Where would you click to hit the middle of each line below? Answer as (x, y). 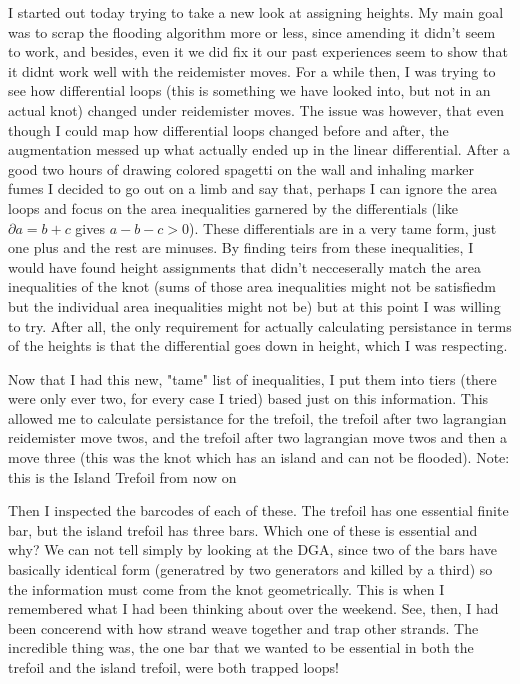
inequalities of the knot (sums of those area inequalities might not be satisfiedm (252, 286)
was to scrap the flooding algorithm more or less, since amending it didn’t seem (252, 31)
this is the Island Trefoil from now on (122, 476)
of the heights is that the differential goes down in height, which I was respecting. (258, 345)
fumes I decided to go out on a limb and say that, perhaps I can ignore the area (253, 188)
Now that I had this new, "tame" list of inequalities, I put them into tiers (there (252, 378)
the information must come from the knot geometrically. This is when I (226, 588)
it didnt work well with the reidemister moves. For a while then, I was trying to (252, 70)
